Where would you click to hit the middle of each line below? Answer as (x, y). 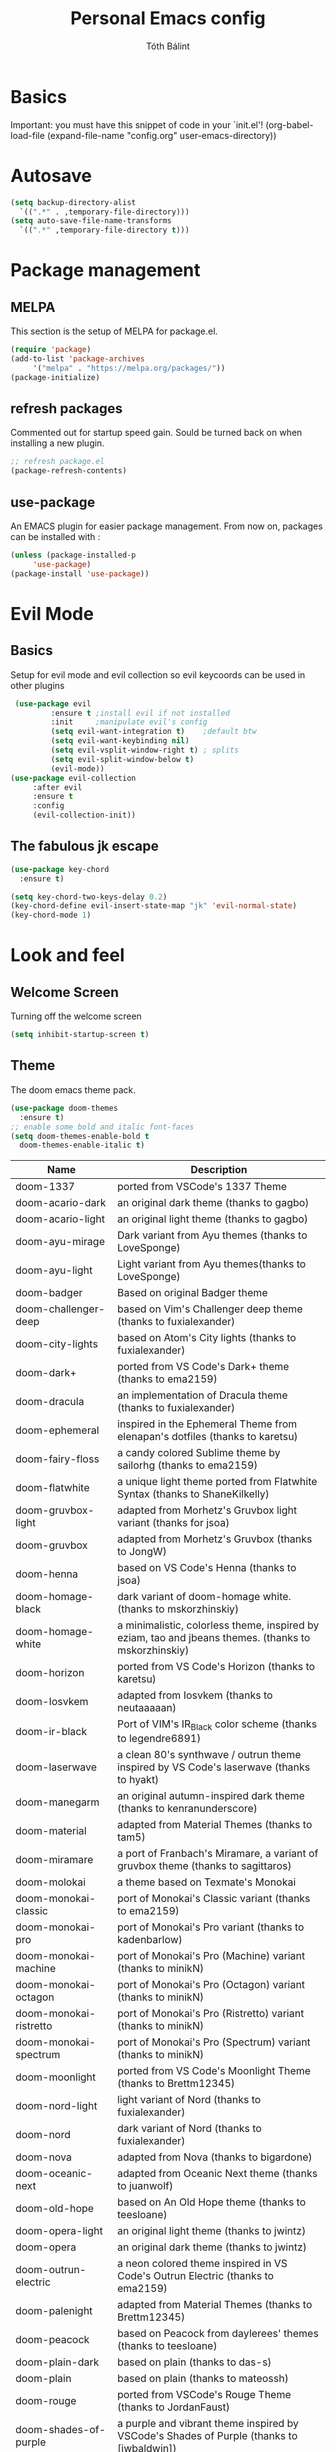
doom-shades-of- (61, 2430)
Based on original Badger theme (192, 1293)
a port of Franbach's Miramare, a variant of (218, 1854)
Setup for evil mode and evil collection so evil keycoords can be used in (158, 674)
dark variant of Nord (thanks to (189, 2129)
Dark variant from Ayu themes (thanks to (212, 1235)
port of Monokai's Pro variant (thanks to (211, 1927)
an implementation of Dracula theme (202, 1395)
